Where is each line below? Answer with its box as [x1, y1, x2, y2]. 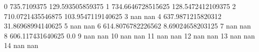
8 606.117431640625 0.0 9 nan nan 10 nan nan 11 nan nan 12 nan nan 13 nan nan [4, 30, 255, 40]
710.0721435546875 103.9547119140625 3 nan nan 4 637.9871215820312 [4, 10, 221, 21]
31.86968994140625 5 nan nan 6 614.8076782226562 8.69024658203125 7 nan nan [4, 20, 251, 31]
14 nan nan [4, 40, 38, 50]
